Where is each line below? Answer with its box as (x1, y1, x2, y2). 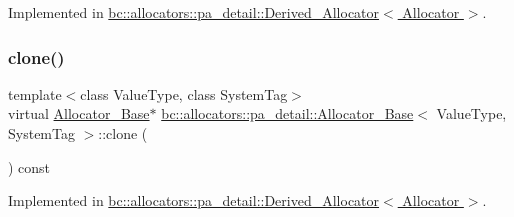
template (8, 83, 62, 104)
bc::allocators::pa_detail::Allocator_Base (161, 103, 414, 124)
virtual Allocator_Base (8, 103, 150, 124)
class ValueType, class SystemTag (80, 83, 288, 104)
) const (8, 156, 51, 177)
